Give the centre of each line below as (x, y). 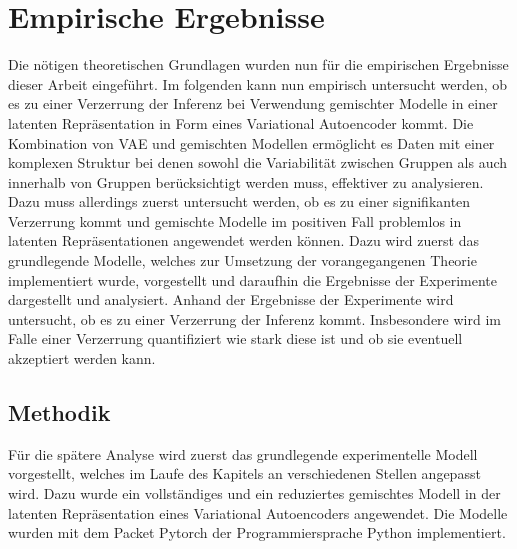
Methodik (59, 412)
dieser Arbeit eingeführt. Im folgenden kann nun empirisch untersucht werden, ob (258, 83)
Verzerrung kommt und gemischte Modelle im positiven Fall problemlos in (235, 220)
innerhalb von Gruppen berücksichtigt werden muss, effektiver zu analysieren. (246, 181)
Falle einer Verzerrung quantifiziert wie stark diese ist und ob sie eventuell (235, 338)
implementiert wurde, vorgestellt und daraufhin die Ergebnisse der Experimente (252, 279)
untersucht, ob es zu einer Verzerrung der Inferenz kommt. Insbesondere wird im (254, 318)
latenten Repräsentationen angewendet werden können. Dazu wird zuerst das (243, 240)
